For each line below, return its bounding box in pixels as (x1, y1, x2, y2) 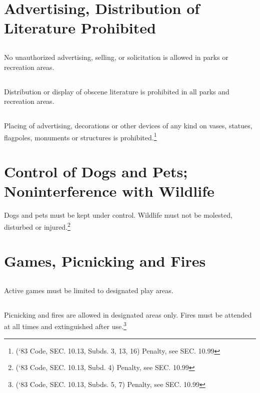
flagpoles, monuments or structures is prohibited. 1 (4, 130, 157, 142)
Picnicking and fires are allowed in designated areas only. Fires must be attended (4, 309, 252, 320)
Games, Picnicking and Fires (4, 251, 206, 271)
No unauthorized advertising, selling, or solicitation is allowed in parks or (4, 51, 228, 62)
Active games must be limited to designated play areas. (4, 285, 173, 295)
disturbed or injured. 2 (4, 220, 70, 232)
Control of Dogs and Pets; (4, 161, 188, 182)
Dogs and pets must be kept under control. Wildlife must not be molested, (4, 210, 232, 220)
